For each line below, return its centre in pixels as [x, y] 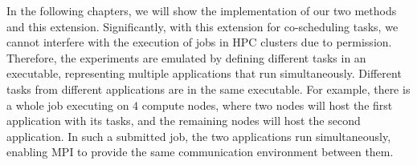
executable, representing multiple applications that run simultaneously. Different [204, 73]
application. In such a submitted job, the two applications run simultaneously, [199, 136]
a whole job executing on [68, 105]
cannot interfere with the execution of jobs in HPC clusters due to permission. [199, 42]
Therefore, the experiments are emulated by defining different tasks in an [186, 57]
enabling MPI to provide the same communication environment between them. [200, 152]
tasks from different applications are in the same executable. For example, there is [208, 89]
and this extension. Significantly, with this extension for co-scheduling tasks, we [202, 26]
